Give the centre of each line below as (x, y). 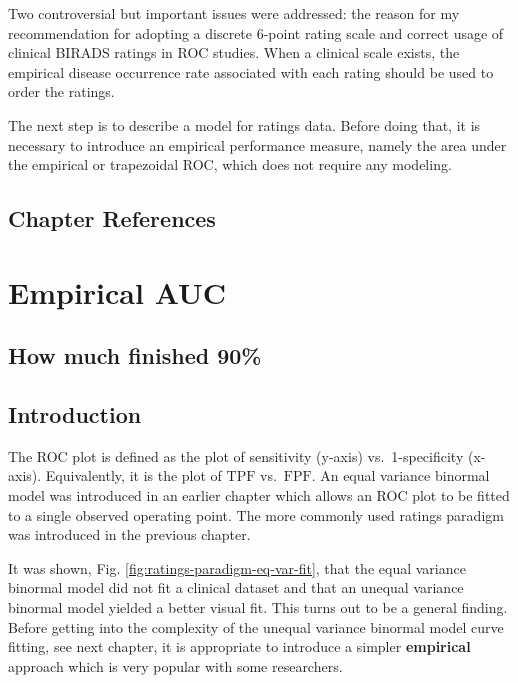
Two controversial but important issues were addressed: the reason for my (234, 13)
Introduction (75, 414)
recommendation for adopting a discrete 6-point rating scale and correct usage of (256, 32)
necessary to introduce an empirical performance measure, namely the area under (257, 144)
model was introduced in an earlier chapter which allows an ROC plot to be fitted (259, 495)
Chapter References (112, 218)
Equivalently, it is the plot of (133, 475)
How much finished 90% (135, 355)
